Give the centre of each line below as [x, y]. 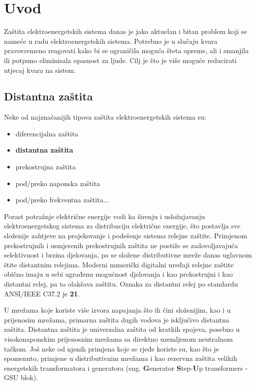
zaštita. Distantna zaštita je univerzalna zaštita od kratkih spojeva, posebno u [122, 329]
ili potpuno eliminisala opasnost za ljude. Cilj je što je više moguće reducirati [120, 60]
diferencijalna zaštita [47, 133]
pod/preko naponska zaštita [58, 183]
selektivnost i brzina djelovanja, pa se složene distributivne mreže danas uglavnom [128, 255]
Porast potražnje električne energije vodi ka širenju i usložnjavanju [105, 216]
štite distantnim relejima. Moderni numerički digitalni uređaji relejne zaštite [119, 264]
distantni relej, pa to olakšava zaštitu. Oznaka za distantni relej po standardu [121, 284]
